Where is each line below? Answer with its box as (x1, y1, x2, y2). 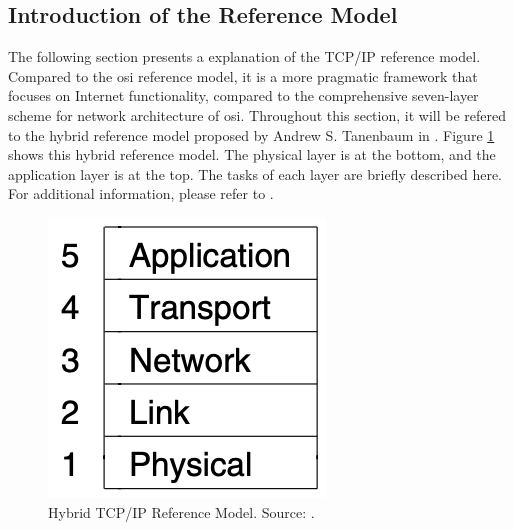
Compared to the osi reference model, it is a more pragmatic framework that (8, 65, 478, 86)
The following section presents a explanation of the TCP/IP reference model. (8, 46, 481, 67)
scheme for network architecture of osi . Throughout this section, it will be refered (8, 104, 506, 125)
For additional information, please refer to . (8, 183, 274, 204)
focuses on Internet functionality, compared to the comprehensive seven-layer (8, 85, 479, 106)
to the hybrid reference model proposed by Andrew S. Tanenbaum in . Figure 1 (8, 124, 495, 145)
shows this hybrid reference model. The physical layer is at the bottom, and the (8, 144, 496, 165)
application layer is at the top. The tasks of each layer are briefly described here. (8, 163, 503, 184)
